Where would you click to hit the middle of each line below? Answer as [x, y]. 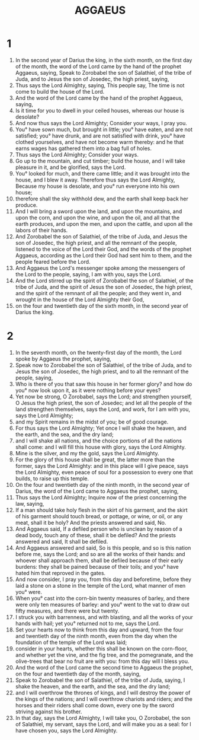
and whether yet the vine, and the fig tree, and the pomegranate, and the [104, 655]
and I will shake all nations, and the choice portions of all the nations [99, 441]
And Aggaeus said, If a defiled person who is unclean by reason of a [99, 529]
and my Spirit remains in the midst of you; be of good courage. [92, 422]
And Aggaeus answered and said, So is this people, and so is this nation [103, 548]
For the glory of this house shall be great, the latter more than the [95, 460]
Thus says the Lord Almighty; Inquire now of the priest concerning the [101, 497]
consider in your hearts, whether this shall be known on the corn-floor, [102, 648]
